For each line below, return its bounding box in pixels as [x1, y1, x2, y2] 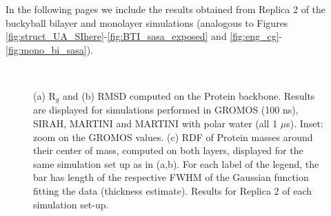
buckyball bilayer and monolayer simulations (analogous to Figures [6, 15, 288, 30]
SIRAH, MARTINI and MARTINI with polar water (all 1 [33, 116, 278, 131]
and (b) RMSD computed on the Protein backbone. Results [62, 88, 315, 102]
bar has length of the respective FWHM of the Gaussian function [33, 170, 309, 184]
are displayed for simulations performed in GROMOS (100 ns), [33, 102, 299, 117]
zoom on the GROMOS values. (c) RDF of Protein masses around [33, 129, 313, 144]
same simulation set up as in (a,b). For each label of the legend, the [33, 156, 319, 171]
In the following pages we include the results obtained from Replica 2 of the [6, 2, 326, 16]
